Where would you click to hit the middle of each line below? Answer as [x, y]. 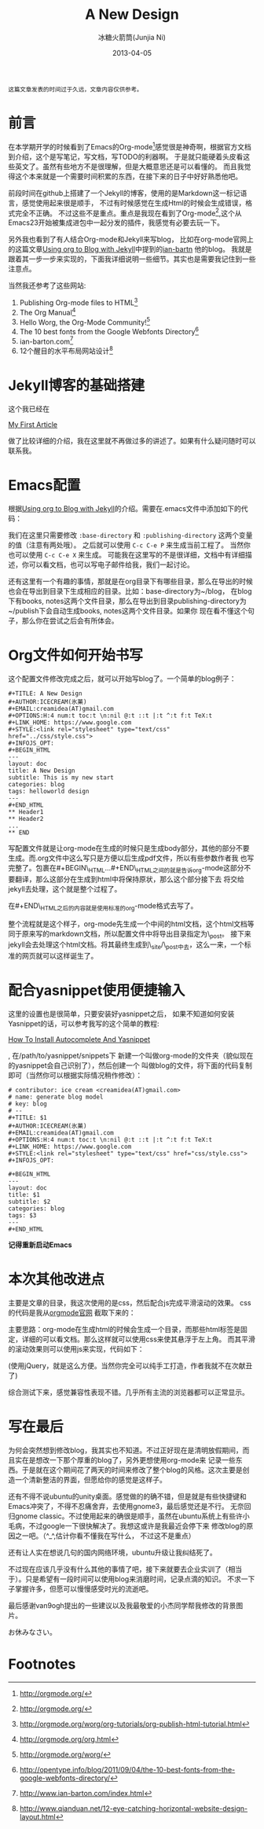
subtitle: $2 [29, 1202]
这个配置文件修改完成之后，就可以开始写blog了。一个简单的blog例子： [122, 679]
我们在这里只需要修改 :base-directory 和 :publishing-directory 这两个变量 [130, 535]
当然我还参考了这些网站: [47, 285]
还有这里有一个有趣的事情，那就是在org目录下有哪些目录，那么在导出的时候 [131, 581]
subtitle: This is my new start [61, 777]
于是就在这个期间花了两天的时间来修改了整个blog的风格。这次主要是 [132, 1470]
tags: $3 [22, 1216]
